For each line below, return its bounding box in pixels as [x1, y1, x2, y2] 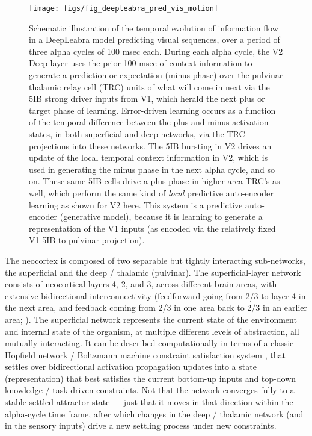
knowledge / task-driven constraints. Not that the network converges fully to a [5, 384, 295, 396]
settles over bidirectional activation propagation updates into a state [5, 360, 257, 373]
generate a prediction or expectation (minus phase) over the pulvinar [29, 69, 283, 81]
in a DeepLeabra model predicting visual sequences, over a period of [29, 33, 280, 46]
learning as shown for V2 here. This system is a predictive [29, 198, 243, 211]
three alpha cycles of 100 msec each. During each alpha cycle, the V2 [29, 45, 283, 57]
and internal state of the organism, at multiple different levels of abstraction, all [5, 325, 299, 337]
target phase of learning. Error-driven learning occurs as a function [29, 104, 276, 116]
